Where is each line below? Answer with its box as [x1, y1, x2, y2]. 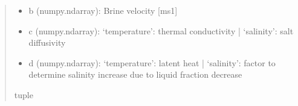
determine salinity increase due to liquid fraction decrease [28, 68, 242, 81]
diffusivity [28, 36, 66, 49]
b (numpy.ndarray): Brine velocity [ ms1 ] [28, 4, 178, 16]
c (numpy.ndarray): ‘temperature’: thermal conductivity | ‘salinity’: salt [28, 24, 294, 37]
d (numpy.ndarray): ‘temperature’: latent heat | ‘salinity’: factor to [28, 56, 276, 69]
